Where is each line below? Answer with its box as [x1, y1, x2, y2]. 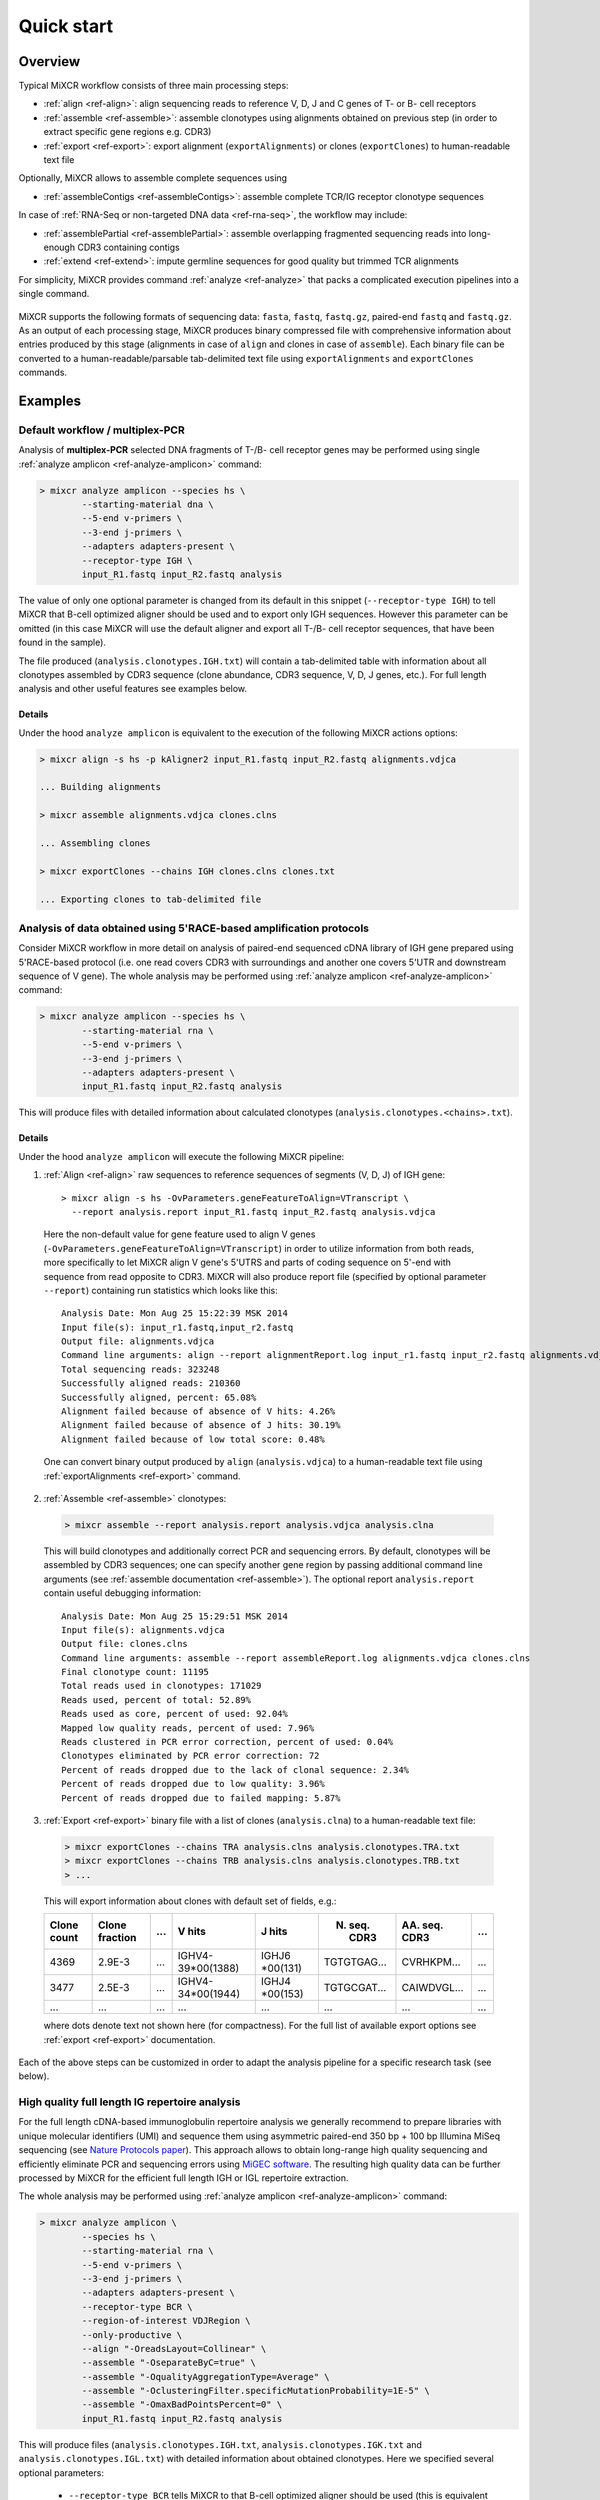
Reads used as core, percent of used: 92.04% [61, 1708, 289, 1720]
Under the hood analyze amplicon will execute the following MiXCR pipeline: [18, 1150, 345, 1162]
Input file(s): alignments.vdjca [61, 1624, 225, 1635]
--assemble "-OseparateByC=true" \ [81, 2357, 257, 2369]
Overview [18, 53, 81, 70]
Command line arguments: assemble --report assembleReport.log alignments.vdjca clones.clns [61, 1652, 531, 1664]
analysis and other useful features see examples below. [18, 683, 248, 695]
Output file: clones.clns [61, 1638, 189, 1650]
